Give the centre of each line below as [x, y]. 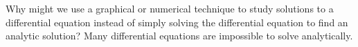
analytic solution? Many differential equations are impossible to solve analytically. [179, 36]
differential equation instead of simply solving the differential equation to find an [177, 22]
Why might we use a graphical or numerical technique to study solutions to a [170, 8]
